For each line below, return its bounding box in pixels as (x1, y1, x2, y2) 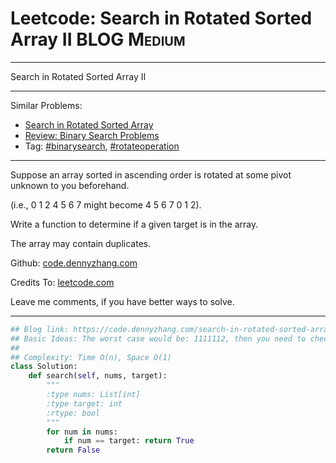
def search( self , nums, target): (28, 371, 168, 381)
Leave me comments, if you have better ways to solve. (10, 295, 235, 307)
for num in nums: (46, 427, 118, 437)
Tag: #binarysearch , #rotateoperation (24, 140, 180, 152)
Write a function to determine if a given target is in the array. (10, 218, 259, 230)
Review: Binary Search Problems (24, 129, 160, 141)
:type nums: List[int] (46, 390, 141, 400)
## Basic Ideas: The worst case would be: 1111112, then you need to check (10, 333, 333, 344)
